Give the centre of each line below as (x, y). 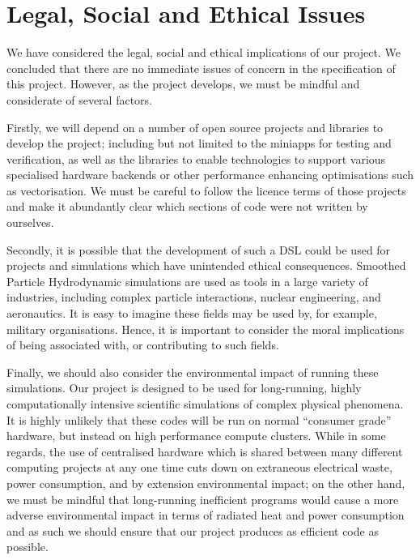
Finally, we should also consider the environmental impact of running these (193, 372)
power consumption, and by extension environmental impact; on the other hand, (206, 483)
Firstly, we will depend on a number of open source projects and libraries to (195, 127)
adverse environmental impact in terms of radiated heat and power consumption (206, 515)
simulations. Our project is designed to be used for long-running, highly (184, 388)
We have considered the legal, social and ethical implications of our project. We (204, 52)
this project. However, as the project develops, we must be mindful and (183, 84)
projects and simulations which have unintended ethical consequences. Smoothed (206, 265)
